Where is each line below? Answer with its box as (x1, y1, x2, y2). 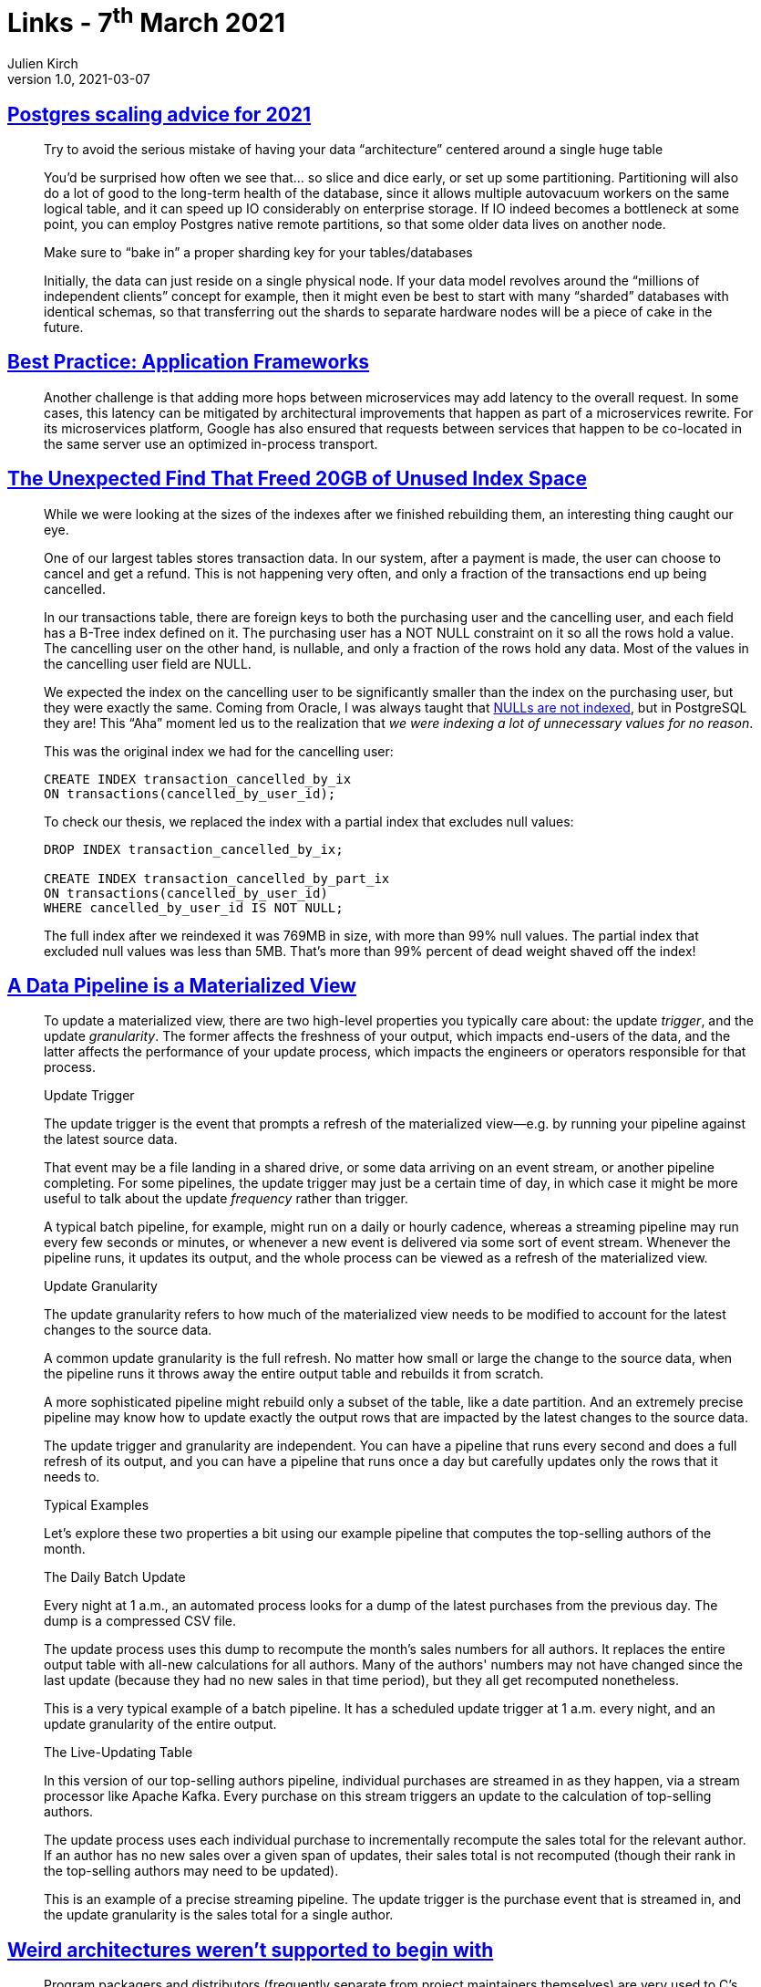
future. (44, 318, 84, 335)
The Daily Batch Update (44, 1569, 186, 1586)
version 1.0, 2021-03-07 (7, 71, 150, 88)
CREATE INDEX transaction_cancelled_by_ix (44, 771, 352, 786)
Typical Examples (44, 1497, 149, 1514)
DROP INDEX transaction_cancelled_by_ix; (44, 841, 344, 857)
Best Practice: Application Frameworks (7, 350, 370, 374)
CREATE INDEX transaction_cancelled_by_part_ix (44, 870, 390, 886)
